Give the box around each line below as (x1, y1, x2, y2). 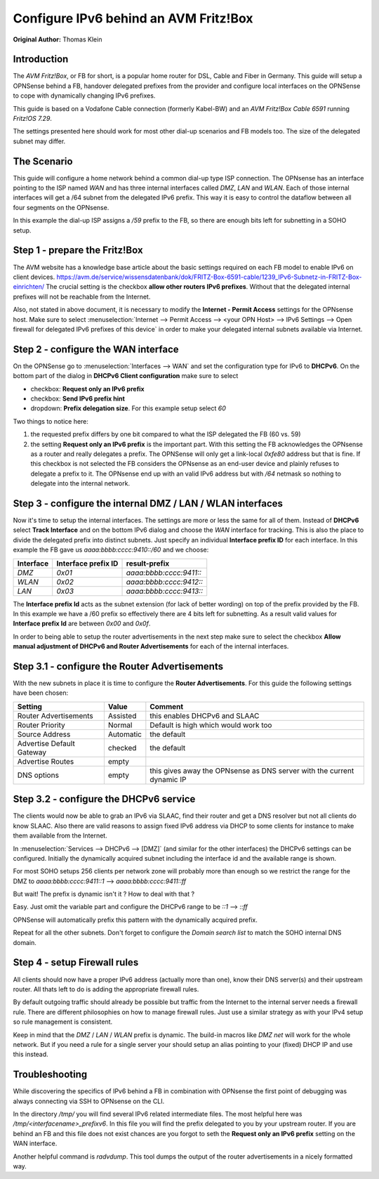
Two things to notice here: (13, 417, 89, 425)
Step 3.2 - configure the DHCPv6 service (13, 793, 196, 805)
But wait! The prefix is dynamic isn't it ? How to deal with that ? (13, 890, 195, 899)
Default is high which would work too (149, 720, 272, 730)
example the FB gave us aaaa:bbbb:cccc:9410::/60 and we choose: (13, 545, 209, 554)
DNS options (17, 770, 60, 780)
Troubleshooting (13, 1069, 88, 1081)
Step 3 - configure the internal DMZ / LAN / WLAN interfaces (13, 497, 284, 509)
